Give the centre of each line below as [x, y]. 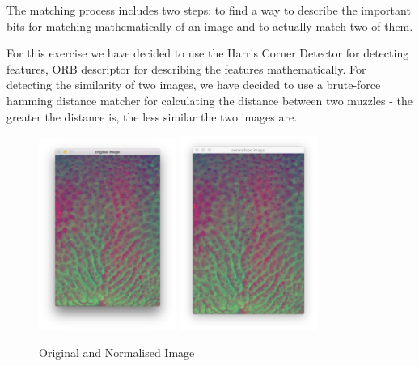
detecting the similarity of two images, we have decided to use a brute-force [194, 85]
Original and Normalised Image [117, 352]
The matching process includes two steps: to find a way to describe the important [209, 10]
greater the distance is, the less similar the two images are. [152, 116]
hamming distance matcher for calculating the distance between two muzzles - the [209, 100]
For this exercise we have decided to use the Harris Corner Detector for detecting [208, 53]
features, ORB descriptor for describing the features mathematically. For [186, 68]
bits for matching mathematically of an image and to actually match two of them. [210, 26]
